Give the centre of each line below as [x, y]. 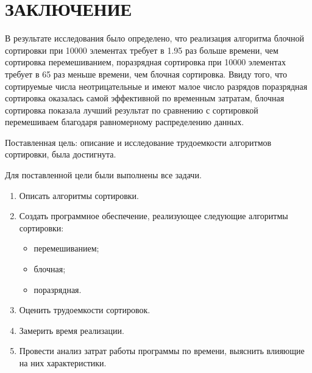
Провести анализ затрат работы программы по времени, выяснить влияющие [162, 351]
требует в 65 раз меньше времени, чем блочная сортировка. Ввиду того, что [146, 74]
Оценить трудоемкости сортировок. [85, 310]
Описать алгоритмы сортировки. [79, 195]
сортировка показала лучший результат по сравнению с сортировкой [132, 110]
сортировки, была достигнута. [61, 154]
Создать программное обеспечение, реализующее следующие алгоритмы [154, 216]
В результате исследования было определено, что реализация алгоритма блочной [155, 38]
